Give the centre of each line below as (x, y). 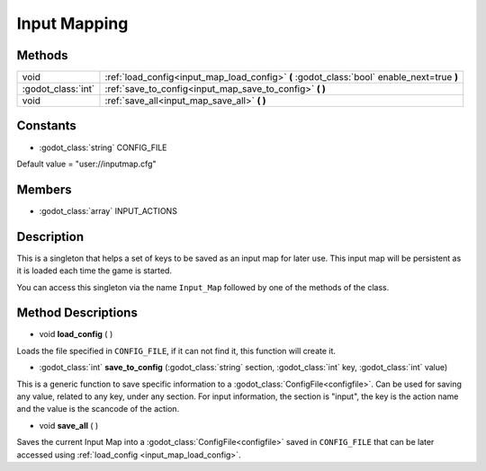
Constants (46, 126)
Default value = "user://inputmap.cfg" (86, 164)
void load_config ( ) (76, 334)
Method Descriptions (77, 313)
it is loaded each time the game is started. (94, 271)
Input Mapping (72, 23)
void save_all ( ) (69, 425)
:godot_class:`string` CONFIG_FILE (103, 147)
